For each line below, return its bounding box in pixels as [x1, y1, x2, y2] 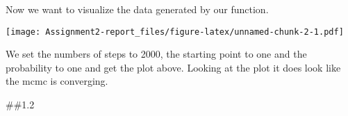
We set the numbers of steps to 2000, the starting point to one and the [6, 47, 307, 61]
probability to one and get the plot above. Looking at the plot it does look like [6, 60, 341, 74]
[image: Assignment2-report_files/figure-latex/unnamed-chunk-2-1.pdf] [6, 26, 344, 37]
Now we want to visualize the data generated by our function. [6, 2, 269, 16]
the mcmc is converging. [6, 74, 108, 88]
